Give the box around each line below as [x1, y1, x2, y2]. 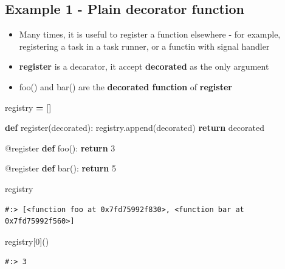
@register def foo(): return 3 [5, 141, 115, 154]
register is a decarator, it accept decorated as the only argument [19, 60, 269, 73]
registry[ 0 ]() [5, 234, 49, 247]
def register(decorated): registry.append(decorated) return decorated [5, 121, 265, 134]
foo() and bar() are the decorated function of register [19, 80, 232, 93]
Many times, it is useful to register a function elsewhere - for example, [19, 28, 281, 41]
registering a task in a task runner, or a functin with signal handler [19, 39, 270, 52]
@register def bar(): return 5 [5, 162, 116, 174]
